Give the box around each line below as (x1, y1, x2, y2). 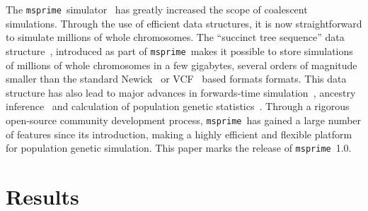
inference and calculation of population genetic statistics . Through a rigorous (6, 99, 350, 114)
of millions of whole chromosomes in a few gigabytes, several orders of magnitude (6, 57, 357, 72)
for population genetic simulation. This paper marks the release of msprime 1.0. (6, 140, 352, 155)
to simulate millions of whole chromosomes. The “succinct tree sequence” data (6, 30, 345, 44)
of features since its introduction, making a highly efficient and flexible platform (6, 126, 352, 141)
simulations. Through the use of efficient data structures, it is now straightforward (6, 16, 362, 30)
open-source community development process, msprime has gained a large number (6, 112, 362, 127)
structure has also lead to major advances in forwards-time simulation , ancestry (6, 85, 356, 100)
